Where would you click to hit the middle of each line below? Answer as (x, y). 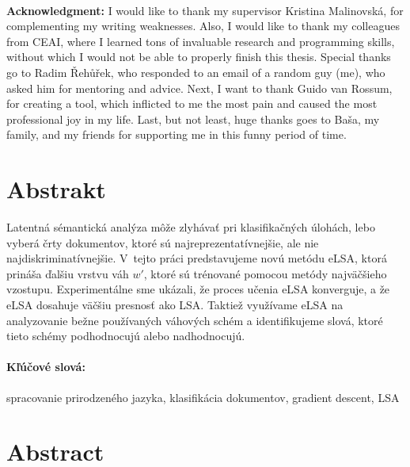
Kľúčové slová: (46, 367)
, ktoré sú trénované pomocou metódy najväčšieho (265, 273)
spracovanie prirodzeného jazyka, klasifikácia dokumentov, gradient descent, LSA (203, 397)
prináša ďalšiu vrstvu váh (68, 273)
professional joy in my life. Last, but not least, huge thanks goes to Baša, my (193, 119)
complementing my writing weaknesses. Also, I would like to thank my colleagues (203, 26)
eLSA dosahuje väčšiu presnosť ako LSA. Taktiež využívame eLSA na (175, 305)
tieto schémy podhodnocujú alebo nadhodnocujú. (126, 336)
